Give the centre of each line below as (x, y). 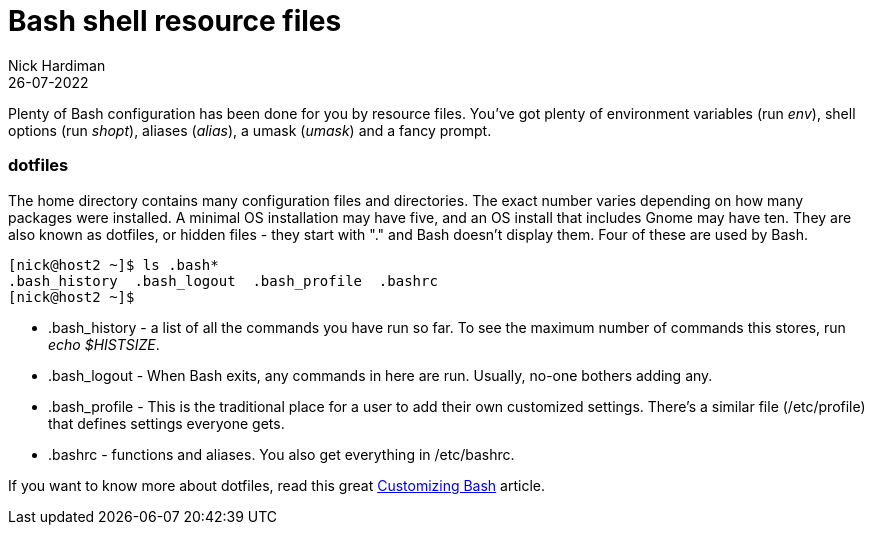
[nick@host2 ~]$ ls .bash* (113, 264)
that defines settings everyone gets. (166, 423)
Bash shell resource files (175, 21)
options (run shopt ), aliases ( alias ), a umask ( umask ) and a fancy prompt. (250, 130)
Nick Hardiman (57, 65)
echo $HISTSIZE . (104, 344)
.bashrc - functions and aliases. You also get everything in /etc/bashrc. (281, 454)
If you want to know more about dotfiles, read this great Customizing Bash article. (276, 485)
